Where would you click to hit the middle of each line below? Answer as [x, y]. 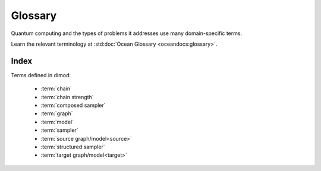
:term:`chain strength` [67, 97]
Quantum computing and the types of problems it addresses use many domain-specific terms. [127, 33]
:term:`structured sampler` [73, 147]
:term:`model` [57, 122]
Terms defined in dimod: [41, 75]
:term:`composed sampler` [73, 105]
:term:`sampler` [59, 130]
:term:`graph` [57, 113]
